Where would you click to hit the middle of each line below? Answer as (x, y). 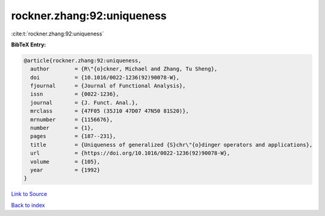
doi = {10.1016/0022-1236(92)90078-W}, (105, 77)
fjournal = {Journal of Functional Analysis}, (108, 86)
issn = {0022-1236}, (75, 94)
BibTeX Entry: (29, 45)
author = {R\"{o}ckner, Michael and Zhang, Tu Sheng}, (124, 69)
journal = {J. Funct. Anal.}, (84, 103)
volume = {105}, (65, 162)
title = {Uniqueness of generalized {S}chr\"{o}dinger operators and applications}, (172, 145)
